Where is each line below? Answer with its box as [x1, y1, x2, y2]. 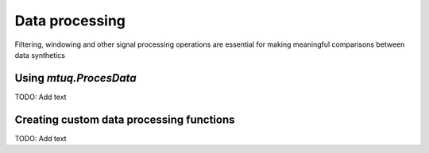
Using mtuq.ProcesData [14, 71, 137, 85]
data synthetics [14, 50, 65, 59]
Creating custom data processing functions [14, 113, 235, 126]
